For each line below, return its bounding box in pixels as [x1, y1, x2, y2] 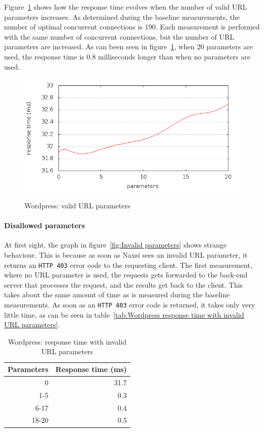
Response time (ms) [55, 364, 127, 375]
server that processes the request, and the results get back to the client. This [4, 279, 243, 290]
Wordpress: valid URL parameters [24, 200, 130, 211]
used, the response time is [4, 51, 84, 61]
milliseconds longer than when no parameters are [98, 51, 250, 61]
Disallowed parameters [4, 220, 85, 231]
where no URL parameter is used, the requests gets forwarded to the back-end [4, 269, 248, 280]
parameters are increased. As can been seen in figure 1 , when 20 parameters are [4, 41, 253, 52]
